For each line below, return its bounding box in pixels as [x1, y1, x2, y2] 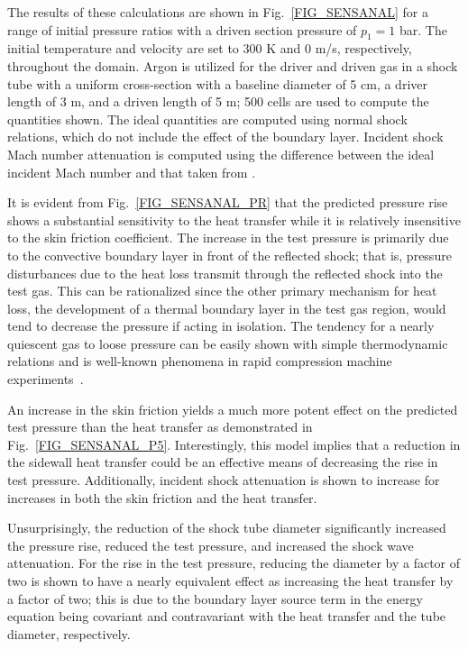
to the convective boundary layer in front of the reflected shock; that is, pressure [7, 245, 452, 264]
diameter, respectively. [7, 624, 131, 643]
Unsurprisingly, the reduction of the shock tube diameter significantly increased [7, 518, 446, 537]
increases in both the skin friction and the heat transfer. [7, 488, 317, 507]
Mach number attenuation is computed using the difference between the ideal [7, 144, 435, 163]
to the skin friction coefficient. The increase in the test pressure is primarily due [7, 228, 449, 247]
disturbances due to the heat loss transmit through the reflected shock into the [7, 263, 443, 282]
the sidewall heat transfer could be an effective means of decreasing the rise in [7, 452, 438, 471]
